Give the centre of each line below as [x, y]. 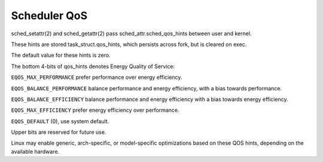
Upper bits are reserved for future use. [59, 132]
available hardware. [35, 151]
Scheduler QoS [49, 16]
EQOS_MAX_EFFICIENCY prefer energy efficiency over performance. [95, 110]
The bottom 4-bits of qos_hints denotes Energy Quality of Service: [93, 66]
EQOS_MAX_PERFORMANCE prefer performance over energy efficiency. [97, 77]
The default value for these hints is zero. [61, 55]
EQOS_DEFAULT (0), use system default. [60, 121]
